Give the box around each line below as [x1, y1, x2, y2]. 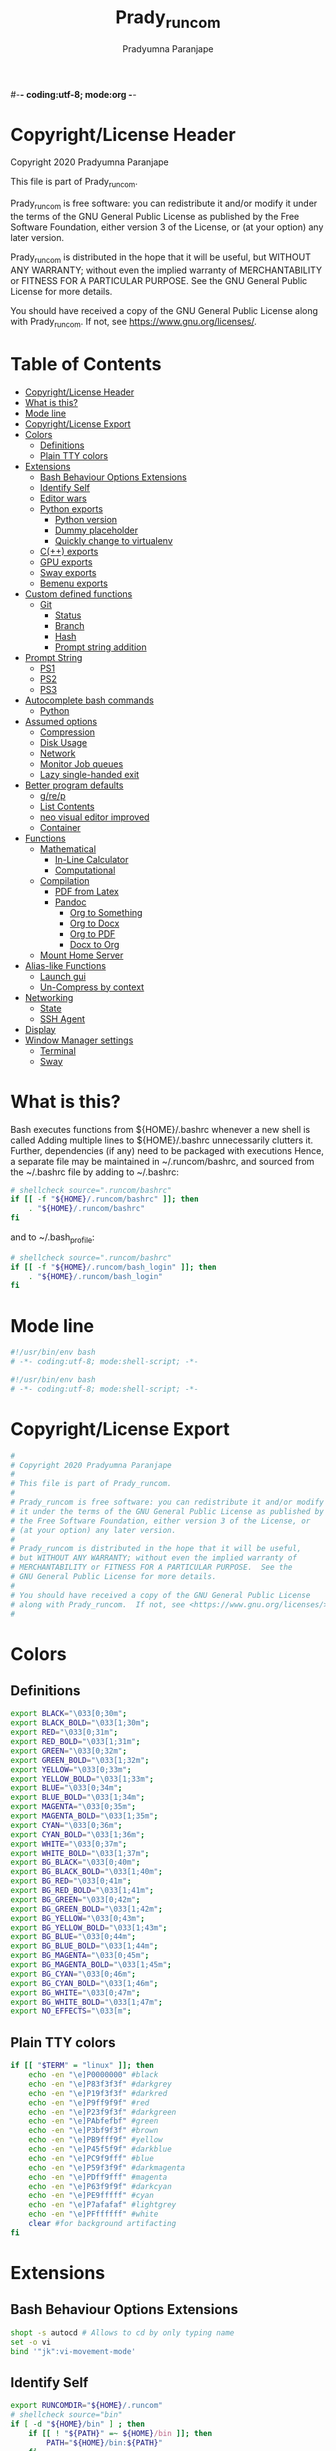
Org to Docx [69, 917, 120, 929]
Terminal [39, 1044, 77, 1056]
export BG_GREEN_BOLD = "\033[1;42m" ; [10, 1904, 163, 1914]
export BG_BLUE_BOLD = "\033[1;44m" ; [10, 1941, 159, 1951]
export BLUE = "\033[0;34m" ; [10, 1783, 123, 1793]
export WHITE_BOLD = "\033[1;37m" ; [10, 1848, 150, 1858]
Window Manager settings [24, 1034, 134, 1046]
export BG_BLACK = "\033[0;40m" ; [10, 1857, 141, 1868]
